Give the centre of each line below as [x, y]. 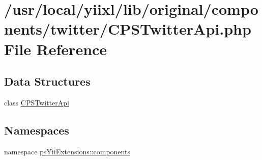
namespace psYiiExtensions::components [67, 151]
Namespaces [37, 130]
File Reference [56, 49]
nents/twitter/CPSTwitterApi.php [128, 29]
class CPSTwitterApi [37, 102]
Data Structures [47, 81]
